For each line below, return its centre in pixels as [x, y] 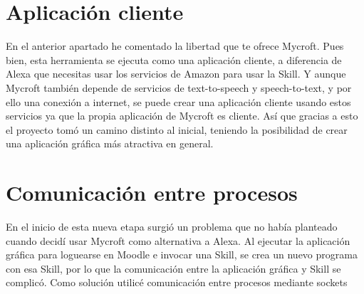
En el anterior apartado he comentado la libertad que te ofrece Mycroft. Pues [175, 46]
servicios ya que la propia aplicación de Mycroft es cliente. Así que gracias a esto [182, 116]
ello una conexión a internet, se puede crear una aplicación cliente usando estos [178, 101]
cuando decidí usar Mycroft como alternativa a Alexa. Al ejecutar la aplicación [178, 240]
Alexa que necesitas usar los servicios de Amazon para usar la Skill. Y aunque [176, 74]
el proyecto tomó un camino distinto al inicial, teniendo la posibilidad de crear [177, 129]
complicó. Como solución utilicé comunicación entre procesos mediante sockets [177, 282]
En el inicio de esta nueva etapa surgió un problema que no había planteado [172, 226]
